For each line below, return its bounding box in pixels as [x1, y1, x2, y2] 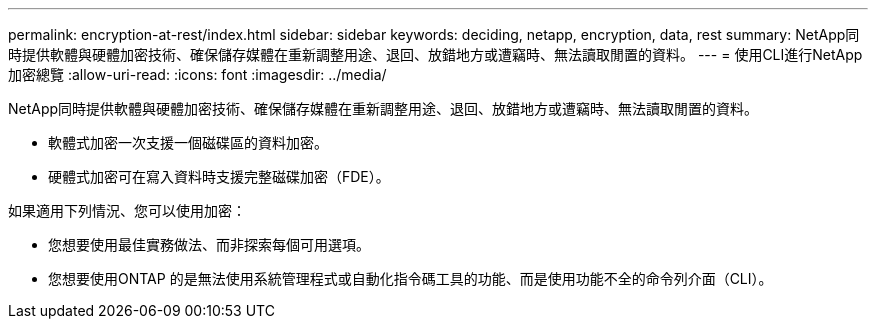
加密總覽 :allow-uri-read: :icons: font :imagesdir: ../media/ [8, 66, 387, 83]
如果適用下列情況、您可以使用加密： [8, 202, 246, 219]
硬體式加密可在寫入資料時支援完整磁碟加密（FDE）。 [48, 168, 390, 185]
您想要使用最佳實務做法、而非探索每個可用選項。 [48, 236, 370, 253]
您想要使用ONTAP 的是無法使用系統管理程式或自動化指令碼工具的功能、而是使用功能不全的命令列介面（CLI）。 [48, 270, 773, 287]
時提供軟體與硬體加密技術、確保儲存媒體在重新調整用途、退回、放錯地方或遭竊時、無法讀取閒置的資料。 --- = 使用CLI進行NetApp [8, 46, 863, 63]
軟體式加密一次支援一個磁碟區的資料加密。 [48, 134, 328, 151]
